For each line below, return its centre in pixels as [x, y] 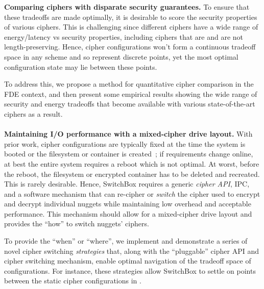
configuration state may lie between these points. [81, 67]
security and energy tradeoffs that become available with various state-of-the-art [130, 104]
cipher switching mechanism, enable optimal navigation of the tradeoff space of [128, 261]
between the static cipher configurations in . [73, 281]
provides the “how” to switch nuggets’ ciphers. [77, 224]
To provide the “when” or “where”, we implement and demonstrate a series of [126, 241]
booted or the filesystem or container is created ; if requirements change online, [129, 154]
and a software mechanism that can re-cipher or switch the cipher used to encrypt [132, 193]
